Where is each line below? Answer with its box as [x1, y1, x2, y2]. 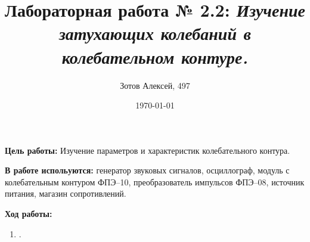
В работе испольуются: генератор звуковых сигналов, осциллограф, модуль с [5, 164, 290, 176]
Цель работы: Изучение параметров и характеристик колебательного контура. [5, 144, 290, 156]
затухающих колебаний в [58, 21, 252, 46]
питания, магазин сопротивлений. [5, 187, 126, 200]
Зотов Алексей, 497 [120, 79, 190, 91]
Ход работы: [5, 207, 52, 220]
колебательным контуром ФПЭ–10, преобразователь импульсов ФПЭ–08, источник [5, 175, 305, 188]
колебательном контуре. [61, 44, 249, 69]
